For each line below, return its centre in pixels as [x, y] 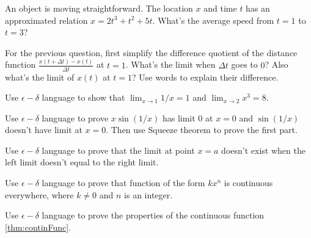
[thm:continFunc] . [38, 227]
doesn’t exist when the [263, 150]
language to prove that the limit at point [118, 150]
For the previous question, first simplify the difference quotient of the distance [151, 52]
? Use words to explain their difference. [205, 77]
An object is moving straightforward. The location [99, 8]
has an [258, 8]
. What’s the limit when [170, 64]
